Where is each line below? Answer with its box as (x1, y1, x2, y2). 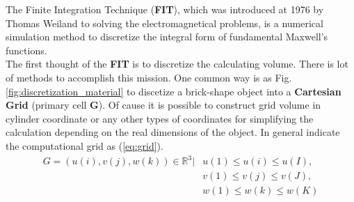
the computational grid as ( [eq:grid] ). (6, 138, 163, 153)
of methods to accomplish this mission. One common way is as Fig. (6, 70, 292, 84)
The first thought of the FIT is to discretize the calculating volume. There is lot (6, 56, 348, 71)
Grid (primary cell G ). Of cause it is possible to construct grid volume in (6, 98, 321, 112)
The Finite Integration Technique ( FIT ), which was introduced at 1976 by (6, 2, 324, 16)
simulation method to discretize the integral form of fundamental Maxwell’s (6, 29, 328, 44)
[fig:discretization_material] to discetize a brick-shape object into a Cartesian (6, 84, 341, 98)
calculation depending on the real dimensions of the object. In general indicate (6, 125, 340, 139)
